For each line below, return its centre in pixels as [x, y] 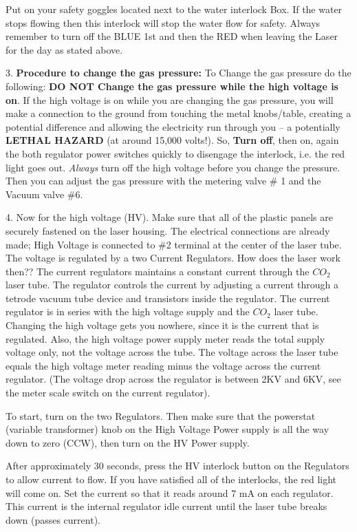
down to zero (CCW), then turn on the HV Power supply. [128, 442]
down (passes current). [53, 519]
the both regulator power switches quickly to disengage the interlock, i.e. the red [175, 153]
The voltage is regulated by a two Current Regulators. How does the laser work [173, 258]
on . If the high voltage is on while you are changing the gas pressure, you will [170, 99]
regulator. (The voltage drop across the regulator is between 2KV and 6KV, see [173, 379]
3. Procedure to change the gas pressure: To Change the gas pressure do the [178, 73]
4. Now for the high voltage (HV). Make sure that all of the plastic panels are [169, 217]
